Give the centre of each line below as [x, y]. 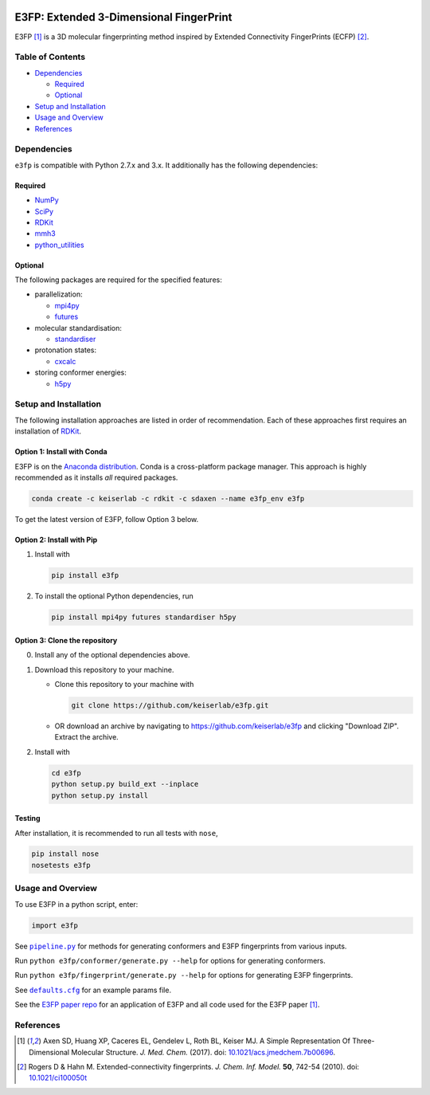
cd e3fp [66, 773]
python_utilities [59, 245]
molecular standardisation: [78, 328]
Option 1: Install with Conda [61, 452]
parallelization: [59, 294]
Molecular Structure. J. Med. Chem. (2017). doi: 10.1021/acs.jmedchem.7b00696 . [203, 1052]
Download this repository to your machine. [104, 669]
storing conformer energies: [80, 373]
